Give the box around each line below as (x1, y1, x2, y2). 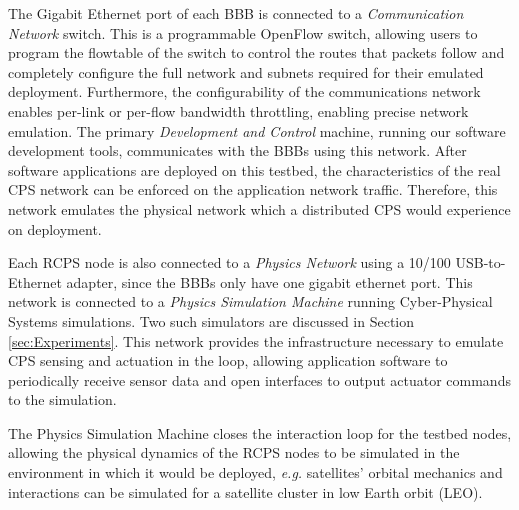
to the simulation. (8, 389, 117, 410)
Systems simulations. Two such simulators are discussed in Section (8, 310, 415, 331)
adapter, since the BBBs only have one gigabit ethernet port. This (66, 271, 473, 292)
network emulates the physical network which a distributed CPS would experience (8, 198, 511, 219)
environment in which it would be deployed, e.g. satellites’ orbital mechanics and (8, 462, 503, 483)
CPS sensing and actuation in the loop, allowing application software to (8, 350, 448, 371)
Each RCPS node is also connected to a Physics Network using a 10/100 (8, 252, 451, 273)
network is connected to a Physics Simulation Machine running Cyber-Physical (8, 291, 493, 312)
